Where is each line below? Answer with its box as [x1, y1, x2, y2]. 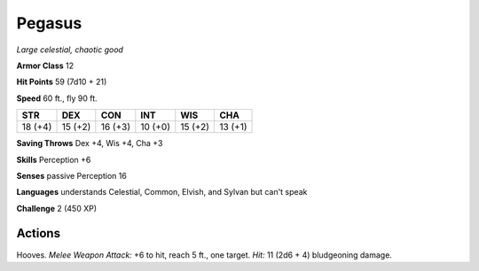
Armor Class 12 [16, 60, 75, 71]
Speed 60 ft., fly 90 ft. [16, 93, 98, 104]
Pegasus [16, 13, 82, 33]
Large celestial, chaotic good [16, 44, 124, 55]
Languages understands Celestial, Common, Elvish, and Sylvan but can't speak [16, 187, 308, 197]
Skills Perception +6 [16, 154, 91, 165]
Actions [16, 226, 61, 241]
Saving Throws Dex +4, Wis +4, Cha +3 [16, 138, 163, 149]
